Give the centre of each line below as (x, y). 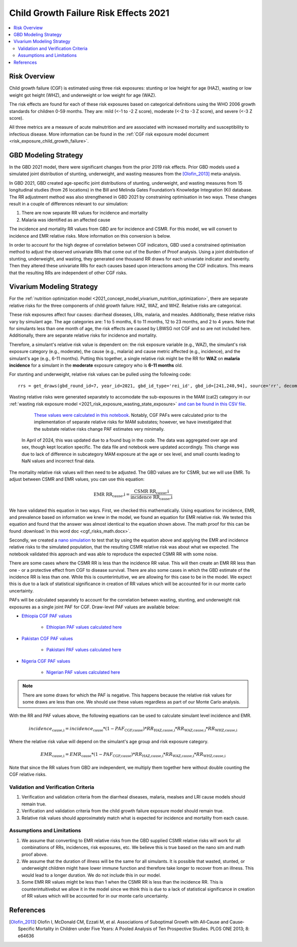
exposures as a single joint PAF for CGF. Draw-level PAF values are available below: (95, 607)
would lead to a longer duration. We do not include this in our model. (91, 875)
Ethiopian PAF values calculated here (84, 627)
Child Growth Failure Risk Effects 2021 (89, 13)
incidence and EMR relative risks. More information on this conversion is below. (90, 236)
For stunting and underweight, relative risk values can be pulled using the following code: (100, 374)
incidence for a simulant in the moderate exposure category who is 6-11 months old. (96, 365)
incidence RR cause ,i (151, 498)
